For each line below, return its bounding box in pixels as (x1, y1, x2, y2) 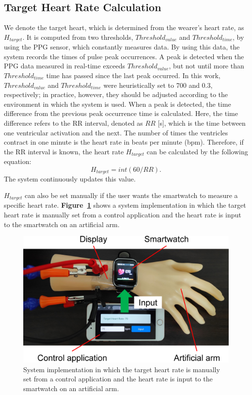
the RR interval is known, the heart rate (4, 146, 124, 156)
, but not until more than (169, 61, 244, 71)
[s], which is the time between (157, 118, 246, 128)
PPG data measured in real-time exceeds (4, 61, 125, 71)
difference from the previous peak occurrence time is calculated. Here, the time (4, 108, 238, 118)
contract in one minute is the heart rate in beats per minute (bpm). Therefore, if (4, 137, 244, 147)
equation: (4, 156, 31, 166)
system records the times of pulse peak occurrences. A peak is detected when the (4, 51, 244, 61)
